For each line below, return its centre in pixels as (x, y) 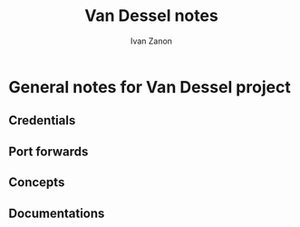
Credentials (42, 120)
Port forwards (48, 151)
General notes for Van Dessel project (150, 87)
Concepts (37, 183)
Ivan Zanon (151, 41)
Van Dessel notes (151, 16)
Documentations (57, 213)
